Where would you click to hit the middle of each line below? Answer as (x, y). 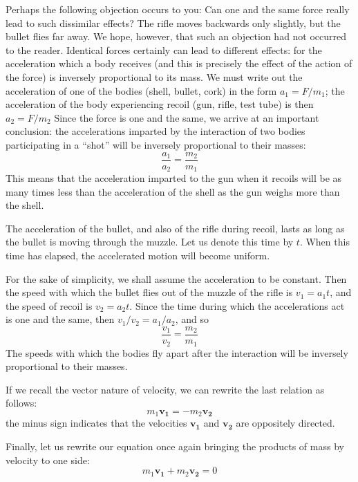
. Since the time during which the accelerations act (237, 305)
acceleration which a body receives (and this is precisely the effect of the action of (179, 63)
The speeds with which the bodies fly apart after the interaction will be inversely (177, 352)
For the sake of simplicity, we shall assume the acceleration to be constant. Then (176, 278)
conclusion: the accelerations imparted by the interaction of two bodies (156, 131)
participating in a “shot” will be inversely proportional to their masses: (156, 144)
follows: (21, 403)
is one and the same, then (60, 319)
